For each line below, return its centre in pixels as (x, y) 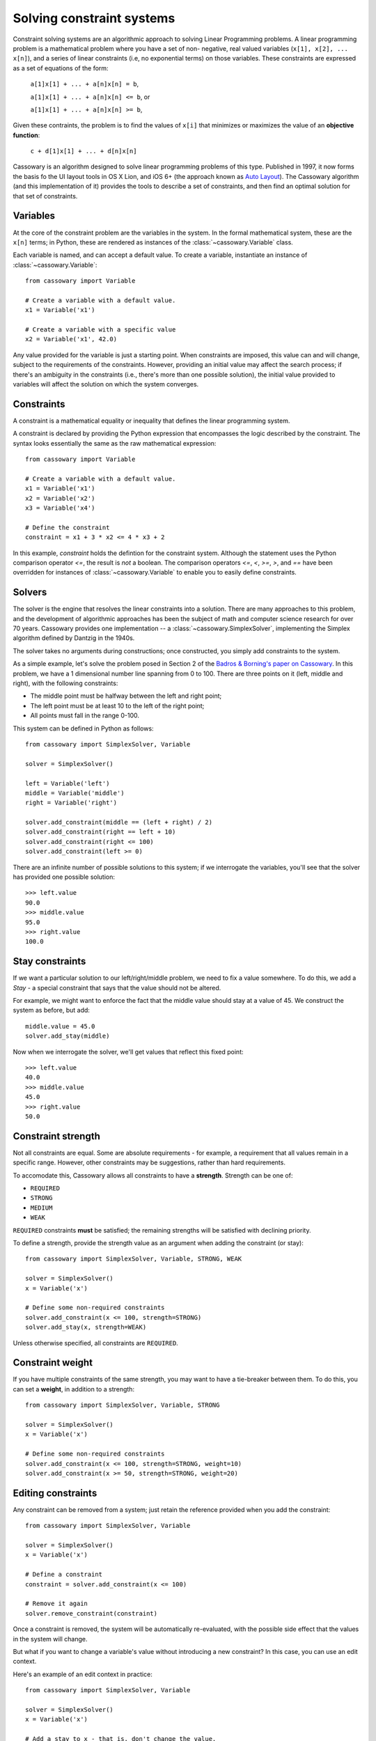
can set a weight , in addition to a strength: (74, 1389)
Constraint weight (53, 1363)
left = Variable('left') (68, 783)
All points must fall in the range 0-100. (85, 716)
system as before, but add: (52, 1010)
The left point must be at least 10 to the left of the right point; (117, 705)
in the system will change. (50, 1639)
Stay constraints (49, 961)
